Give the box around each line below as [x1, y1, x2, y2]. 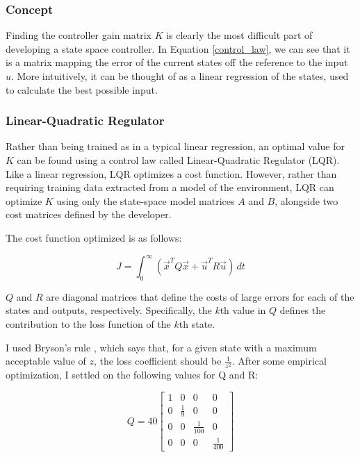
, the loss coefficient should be [94, 354, 222, 368]
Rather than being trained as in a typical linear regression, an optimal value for [6, 139, 345, 153]
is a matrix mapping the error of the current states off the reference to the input [6, 55, 348, 69]
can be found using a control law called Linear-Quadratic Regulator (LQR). [17, 153, 340, 167]
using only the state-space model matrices [56, 193, 235, 208]
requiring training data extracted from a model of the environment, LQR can [6, 180, 334, 194]
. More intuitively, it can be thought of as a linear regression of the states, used [11, 69, 349, 83]
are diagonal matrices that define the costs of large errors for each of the [46, 289, 354, 304]
